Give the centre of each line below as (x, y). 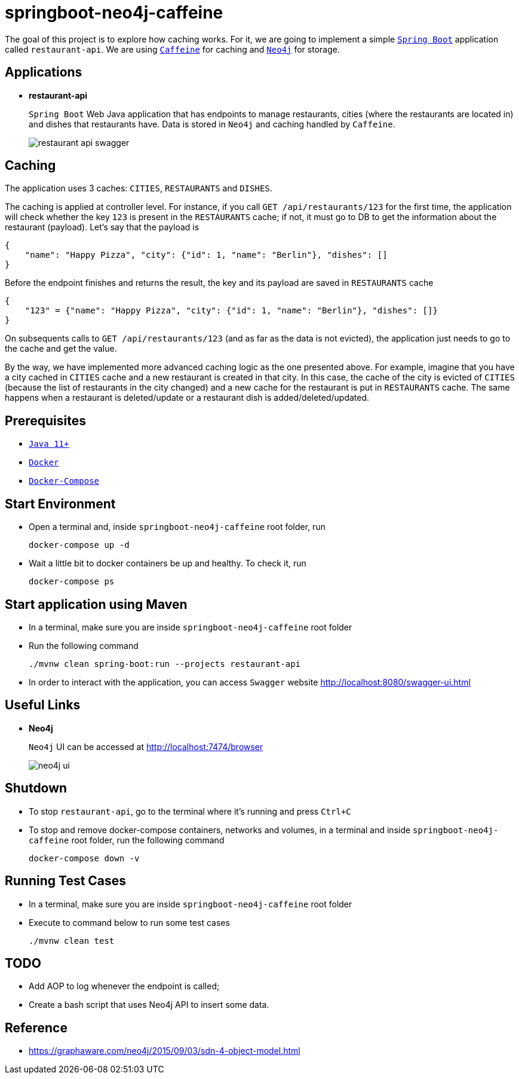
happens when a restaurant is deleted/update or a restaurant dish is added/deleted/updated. (187, 398)
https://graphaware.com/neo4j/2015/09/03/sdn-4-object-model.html (165, 1051)
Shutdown (36, 788)
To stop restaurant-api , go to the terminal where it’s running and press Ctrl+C (190, 811)
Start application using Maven (96, 604)
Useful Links (43, 705)
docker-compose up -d (79, 545)
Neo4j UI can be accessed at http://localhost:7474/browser (146, 746)
